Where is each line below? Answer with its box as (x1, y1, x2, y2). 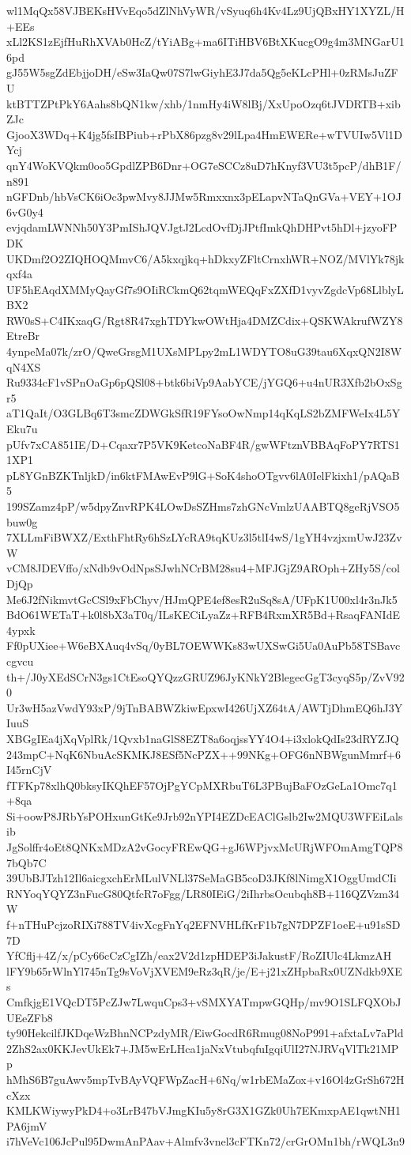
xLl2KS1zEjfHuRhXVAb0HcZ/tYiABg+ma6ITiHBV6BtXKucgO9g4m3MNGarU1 (6, 33, 405, 50)
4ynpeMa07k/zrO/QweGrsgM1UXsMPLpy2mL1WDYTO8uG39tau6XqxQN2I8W (6, 343, 402, 360)
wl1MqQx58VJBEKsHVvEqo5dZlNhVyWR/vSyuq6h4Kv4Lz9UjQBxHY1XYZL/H (6, 2, 405, 18)
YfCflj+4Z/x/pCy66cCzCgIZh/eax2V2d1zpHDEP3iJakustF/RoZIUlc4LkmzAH (6, 947, 392, 964)
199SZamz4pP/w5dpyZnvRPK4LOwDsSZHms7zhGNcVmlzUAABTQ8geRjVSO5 (6, 498, 400, 514)
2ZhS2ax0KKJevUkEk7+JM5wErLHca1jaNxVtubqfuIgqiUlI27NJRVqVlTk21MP (6, 1040, 399, 1056)
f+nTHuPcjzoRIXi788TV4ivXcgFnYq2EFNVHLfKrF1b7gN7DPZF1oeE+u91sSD (6, 916, 401, 933)
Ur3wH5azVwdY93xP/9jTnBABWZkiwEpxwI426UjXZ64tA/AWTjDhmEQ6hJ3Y (6, 699, 403, 715)
